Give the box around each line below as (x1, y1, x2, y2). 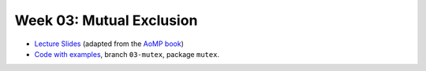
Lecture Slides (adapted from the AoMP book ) (34, 39, 185, 48)
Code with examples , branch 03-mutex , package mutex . (34, 49, 220, 59)
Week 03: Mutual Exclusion (14, 12, 198, 29)
